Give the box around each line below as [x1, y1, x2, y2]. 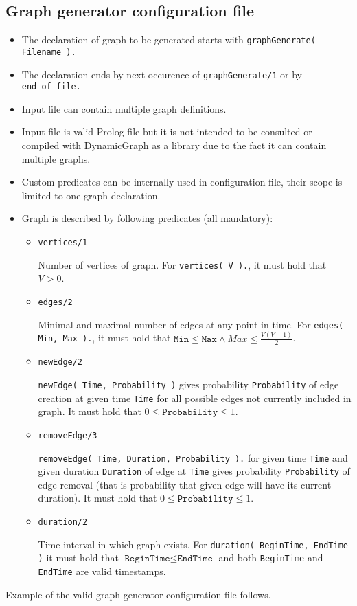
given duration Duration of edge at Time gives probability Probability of [38, 464, 350, 478]
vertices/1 [38, 237, 88, 247]
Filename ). [21, 47, 76, 57]
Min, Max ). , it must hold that [38, 330, 171, 345]
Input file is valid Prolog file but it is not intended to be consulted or [21, 124, 312, 139]
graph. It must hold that [38, 404, 141, 418]
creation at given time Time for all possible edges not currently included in [38, 390, 352, 405]
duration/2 [38, 517, 88, 528]
